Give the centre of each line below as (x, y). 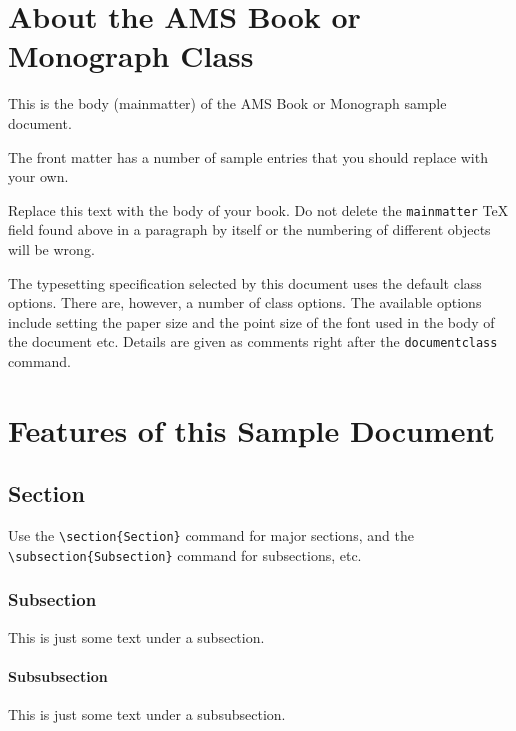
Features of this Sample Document (251, 429)
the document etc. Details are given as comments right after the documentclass (253, 341)
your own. (38, 176)
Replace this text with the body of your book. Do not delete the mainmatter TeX (258, 209)
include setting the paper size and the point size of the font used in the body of (251, 321)
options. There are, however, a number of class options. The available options (245, 302)
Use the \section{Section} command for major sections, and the (211, 535)
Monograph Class (131, 55)
